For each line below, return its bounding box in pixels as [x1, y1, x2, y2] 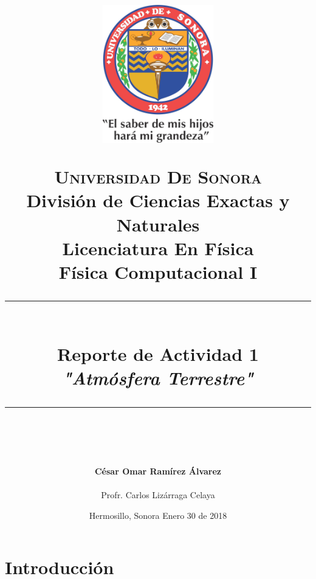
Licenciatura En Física [62, 235, 254, 260]
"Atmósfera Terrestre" [63, 365, 253, 391]
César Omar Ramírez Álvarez [94, 464, 222, 477]
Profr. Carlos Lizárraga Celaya [101, 488, 215, 501]
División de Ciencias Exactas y [26, 188, 290, 213]
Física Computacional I [58, 259, 258, 284]
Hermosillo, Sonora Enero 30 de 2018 [89, 509, 227, 521]
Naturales [116, 211, 200, 236]
